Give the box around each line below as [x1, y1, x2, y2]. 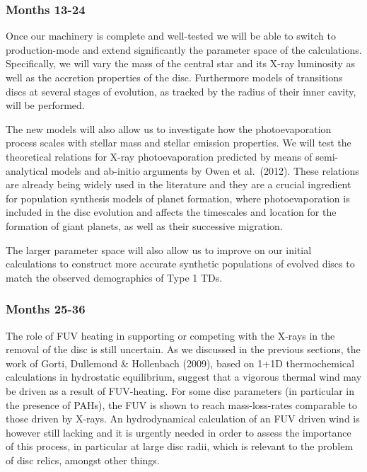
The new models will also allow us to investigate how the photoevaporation [6, 121, 332, 136]
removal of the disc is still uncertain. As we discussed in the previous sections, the [6, 342, 361, 357]
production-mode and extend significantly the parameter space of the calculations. [6, 42, 362, 57]
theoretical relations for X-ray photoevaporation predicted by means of [6, 149, 313, 163]
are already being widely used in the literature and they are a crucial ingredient [6, 177, 351, 192]
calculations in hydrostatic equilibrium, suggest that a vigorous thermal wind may [6, 369, 362, 384]
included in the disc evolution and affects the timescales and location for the [6, 205, 337, 219]
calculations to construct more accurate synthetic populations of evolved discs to [6, 256, 355, 271]
